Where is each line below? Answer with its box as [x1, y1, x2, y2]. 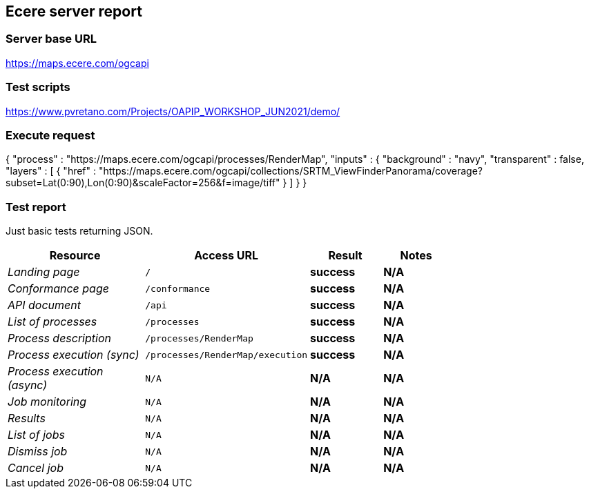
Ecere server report [6, 3, 142, 20]
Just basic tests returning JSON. [6, 225, 153, 237]
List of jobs [8, 428, 65, 442]
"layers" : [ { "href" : [6, 165, 97, 177]
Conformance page [8, 281, 109, 296]
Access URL [194, 248, 259, 263]
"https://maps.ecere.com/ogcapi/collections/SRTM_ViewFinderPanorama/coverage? [98, 165, 483, 177]
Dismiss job [8, 444, 68, 459]
